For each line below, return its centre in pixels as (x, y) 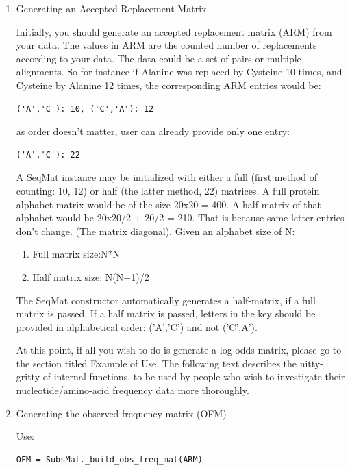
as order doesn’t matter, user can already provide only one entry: (153, 131)
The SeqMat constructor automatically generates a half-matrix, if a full (166, 300)
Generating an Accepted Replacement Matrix (111, 8)
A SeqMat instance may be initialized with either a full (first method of (167, 177)
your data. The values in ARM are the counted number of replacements (166, 45)
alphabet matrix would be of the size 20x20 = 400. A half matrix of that (168, 204)
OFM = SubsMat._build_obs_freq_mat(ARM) (109, 459)
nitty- (311, 363)
